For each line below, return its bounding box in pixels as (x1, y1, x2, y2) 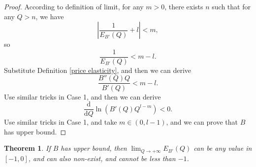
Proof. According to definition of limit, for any (4, 1, 144, 11)
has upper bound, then (61, 143, 127, 153)
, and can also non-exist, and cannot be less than (28, 153, 176, 163)
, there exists (164, 1, 203, 11)
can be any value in (193, 143, 252, 153)
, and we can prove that (166, 117, 238, 127)
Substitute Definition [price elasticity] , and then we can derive (4, 65, 192, 75)
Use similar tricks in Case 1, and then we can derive (4, 91, 161, 101)
